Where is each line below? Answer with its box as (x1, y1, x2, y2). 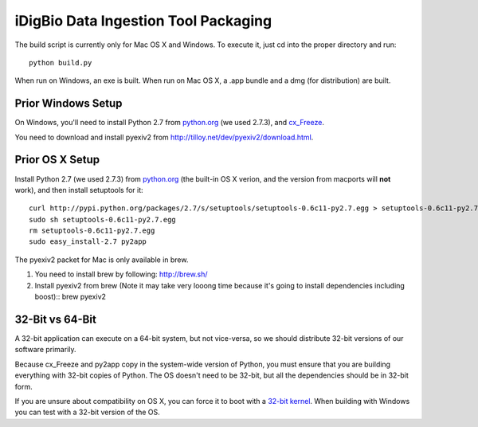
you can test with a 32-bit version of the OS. (14, 407, 161, 417)
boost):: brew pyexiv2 (34, 292, 107, 302)
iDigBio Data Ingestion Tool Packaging (14, 12, 272, 29)
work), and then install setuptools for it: (14, 185, 143, 194)
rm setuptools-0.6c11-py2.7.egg (29, 226, 155, 235)
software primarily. (14, 345, 76, 355)
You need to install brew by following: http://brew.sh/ (34, 269, 208, 279)
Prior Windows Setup (14, 96, 123, 111)
